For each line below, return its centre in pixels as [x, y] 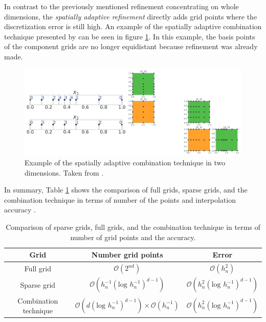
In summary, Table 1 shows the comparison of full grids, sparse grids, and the [126, 190]
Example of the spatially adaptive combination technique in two [125, 163]
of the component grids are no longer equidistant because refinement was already [131, 46]
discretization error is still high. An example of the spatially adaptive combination [133, 26]
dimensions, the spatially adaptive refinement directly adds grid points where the [131, 16]
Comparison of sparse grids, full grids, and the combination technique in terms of [133, 227]
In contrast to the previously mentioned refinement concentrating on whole [121, 6]
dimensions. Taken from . [64, 172]
